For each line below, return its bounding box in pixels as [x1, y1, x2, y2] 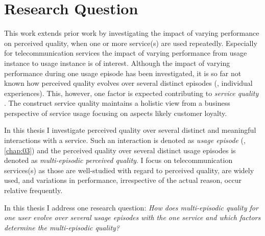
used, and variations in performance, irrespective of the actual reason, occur [4, 175, 242, 185]
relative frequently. [4, 185, 63, 196]
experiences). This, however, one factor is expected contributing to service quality [4, 87, 259, 98]
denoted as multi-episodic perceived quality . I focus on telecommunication [4, 155, 233, 166]
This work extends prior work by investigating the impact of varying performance [4, 28, 259, 38]
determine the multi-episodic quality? [4, 222, 119, 232]
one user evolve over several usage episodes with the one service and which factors [4, 212, 261, 223]
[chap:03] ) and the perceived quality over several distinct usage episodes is [4, 145, 236, 155]
